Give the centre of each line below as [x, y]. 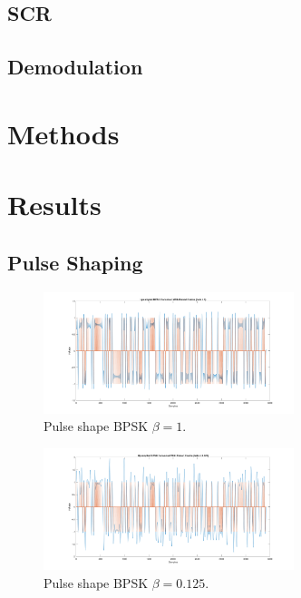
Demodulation [75, 67]
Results [54, 205]
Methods [63, 133]
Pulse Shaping [75, 262]
